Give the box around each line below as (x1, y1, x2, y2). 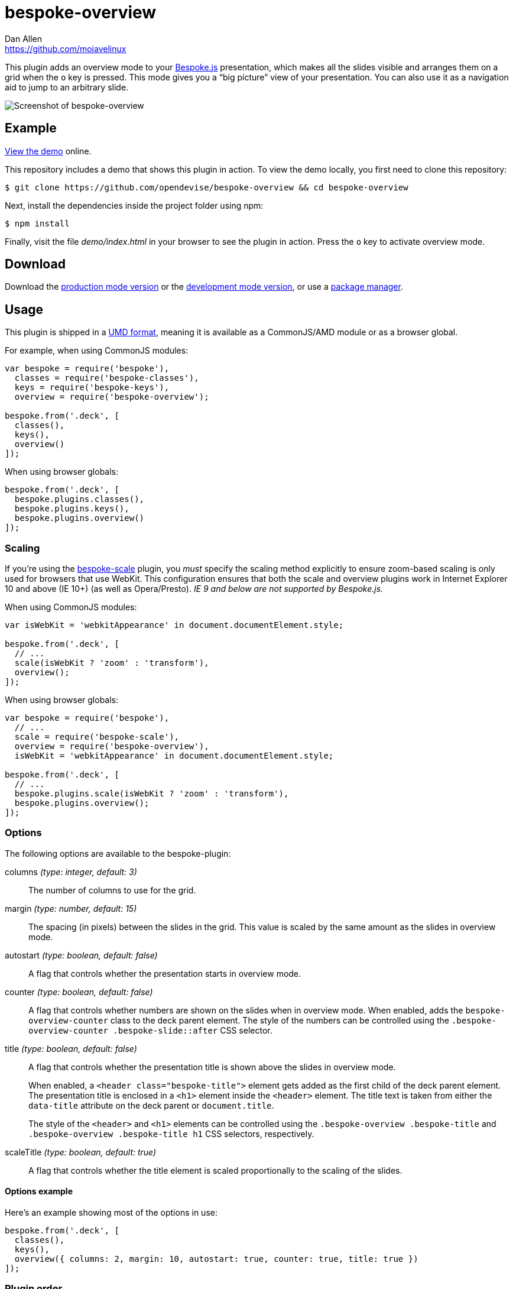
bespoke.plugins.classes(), (14, 494, 145, 504)
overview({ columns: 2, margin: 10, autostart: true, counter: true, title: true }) (14, 1254, 418, 1264)
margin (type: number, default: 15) (5, 903, 137, 914)
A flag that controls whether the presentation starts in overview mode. (28, 968, 301, 979)
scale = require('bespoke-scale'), (14, 732, 180, 742)
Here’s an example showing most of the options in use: (5, 1207, 217, 1217)
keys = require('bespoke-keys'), (14, 383, 170, 393)
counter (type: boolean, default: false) (5, 986, 153, 997)
